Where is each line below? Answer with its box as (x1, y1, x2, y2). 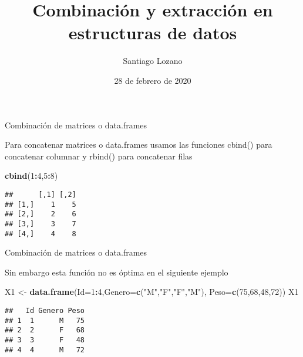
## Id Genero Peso (5, 306, 85, 315)
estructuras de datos (68, 21, 237, 45)
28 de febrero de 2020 (114, 74, 191, 86)
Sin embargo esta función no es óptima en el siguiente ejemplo (5, 266, 228, 278)
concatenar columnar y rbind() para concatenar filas (5, 149, 193, 162)
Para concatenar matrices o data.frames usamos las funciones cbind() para (5, 138, 272, 151)
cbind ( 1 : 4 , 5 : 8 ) (5, 169, 58, 182)
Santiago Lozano (123, 55, 183, 67)
